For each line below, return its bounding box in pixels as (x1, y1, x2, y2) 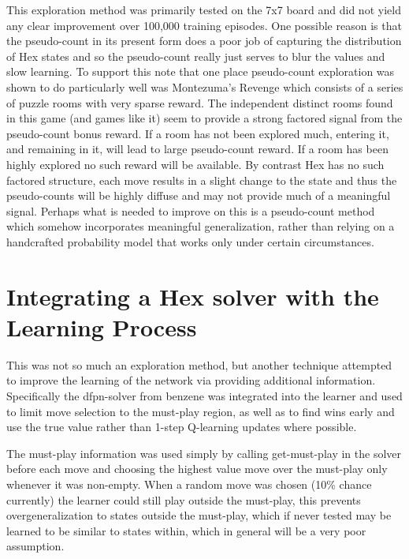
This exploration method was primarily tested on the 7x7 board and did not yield (6, 2, 401, 17)
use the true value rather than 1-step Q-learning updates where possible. (6, 418, 357, 435)
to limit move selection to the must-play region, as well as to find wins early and (6, 403, 395, 419)
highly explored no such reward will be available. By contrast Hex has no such (6, 156, 385, 172)
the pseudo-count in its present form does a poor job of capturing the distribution (6, 32, 402, 49)
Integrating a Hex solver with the (6, 279, 379, 312)
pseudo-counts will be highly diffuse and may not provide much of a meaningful (6, 187, 391, 204)
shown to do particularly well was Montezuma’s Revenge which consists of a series (6, 78, 403, 95)
